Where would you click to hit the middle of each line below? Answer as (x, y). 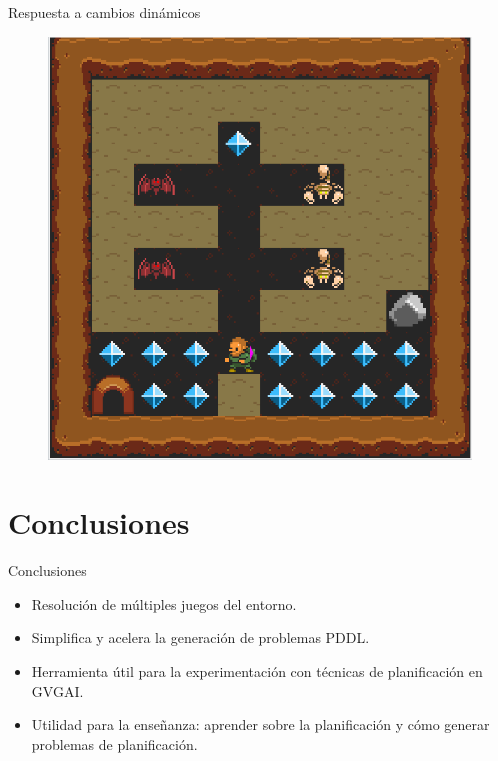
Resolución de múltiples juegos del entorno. (164, 603)
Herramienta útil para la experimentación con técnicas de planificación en (257, 671)
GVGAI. (57, 690)
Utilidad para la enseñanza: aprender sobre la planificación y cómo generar (260, 724)
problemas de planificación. (114, 743)
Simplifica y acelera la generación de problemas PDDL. (200, 637)
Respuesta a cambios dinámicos (104, 12)
